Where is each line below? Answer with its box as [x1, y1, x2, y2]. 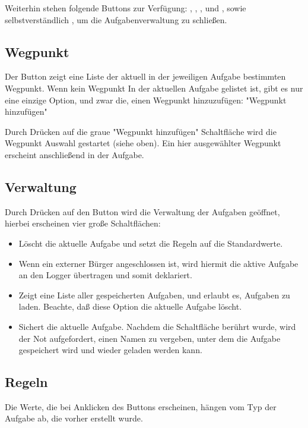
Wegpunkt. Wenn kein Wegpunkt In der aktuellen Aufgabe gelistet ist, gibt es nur [5, 81, 303, 94]
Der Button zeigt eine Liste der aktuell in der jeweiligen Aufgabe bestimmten [5, 70, 286, 83]
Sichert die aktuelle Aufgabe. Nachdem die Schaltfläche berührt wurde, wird [18, 320, 296, 332]
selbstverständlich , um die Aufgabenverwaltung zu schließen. [5, 13, 227, 26]
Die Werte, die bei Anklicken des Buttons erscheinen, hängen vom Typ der [5, 400, 277, 413]
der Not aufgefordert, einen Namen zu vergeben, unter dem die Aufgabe [18, 332, 281, 344]
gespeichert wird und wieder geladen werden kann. [18, 344, 202, 356]
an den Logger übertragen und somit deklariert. [18, 269, 192, 281]
